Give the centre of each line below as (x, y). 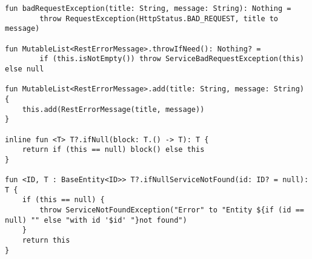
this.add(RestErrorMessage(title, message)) (113, 109)
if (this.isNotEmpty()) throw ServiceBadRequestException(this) (172, 59)
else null (25, 69)
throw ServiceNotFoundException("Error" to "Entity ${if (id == (172, 210)
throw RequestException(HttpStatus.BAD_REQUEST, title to (159, 18)
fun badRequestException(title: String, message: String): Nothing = (148, 8)
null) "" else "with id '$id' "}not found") (96, 220)
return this (46, 241)
